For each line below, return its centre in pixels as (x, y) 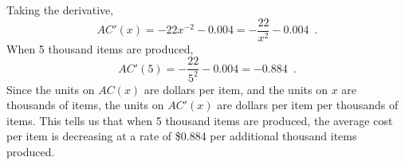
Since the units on (51, 89)
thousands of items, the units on (85, 105)
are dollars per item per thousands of (308, 105)
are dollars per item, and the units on (236, 89)
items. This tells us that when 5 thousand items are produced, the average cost (200, 120)
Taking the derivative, (60, 10)
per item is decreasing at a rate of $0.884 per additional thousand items (182, 136)
